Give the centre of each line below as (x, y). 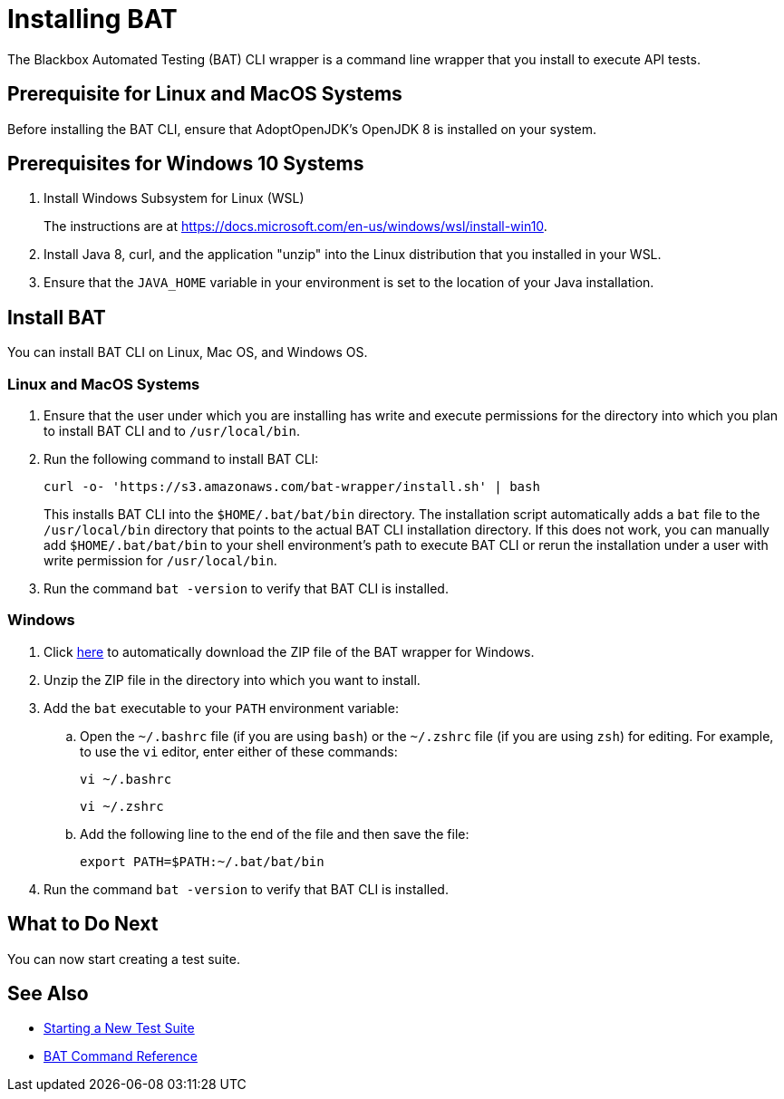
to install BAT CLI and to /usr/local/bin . (172, 431)
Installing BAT (92, 19)
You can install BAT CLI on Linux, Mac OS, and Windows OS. (188, 352)
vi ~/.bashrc (126, 779)
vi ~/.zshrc (122, 806)
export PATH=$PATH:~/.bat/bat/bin (202, 861)
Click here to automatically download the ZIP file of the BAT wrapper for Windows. (289, 651)
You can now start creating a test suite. (124, 959)
